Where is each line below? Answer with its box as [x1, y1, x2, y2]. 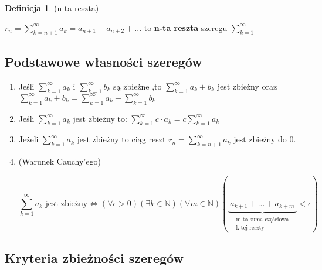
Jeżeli [18, 133, 39, 145]
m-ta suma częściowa [236, 216, 289, 223]
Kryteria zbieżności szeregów [5, 249, 184, 267]
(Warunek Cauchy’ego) [18, 155, 101, 168]
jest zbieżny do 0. [233, 133, 296, 145]
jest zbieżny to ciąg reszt [77, 133, 166, 145]
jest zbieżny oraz [217, 80, 277, 92]
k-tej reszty [236, 225, 265, 231]
